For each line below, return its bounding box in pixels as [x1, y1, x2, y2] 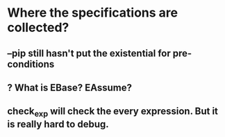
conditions [7, 58, 55, 70]
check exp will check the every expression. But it [7, 106, 219, 119]
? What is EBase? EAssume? [7, 81, 132, 93]
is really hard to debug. [7, 118, 109, 130]
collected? [7, 19, 69, 35]
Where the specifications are [7, 5, 178, 21]
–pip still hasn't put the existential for [7, 47, 172, 59]
